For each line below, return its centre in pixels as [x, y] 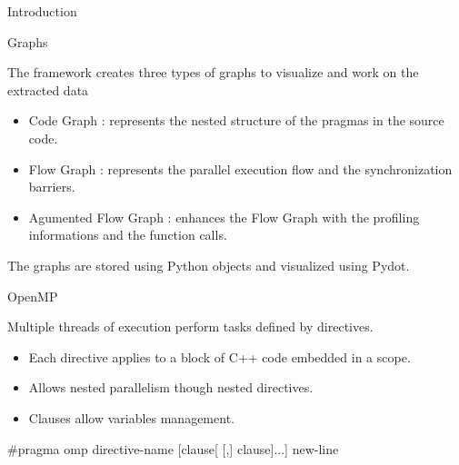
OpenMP [33, 296]
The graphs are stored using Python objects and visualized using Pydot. [209, 265]
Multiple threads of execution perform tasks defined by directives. [190, 326]
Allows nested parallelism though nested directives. [171, 387]
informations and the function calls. [128, 235]
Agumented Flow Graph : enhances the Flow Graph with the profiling [224, 217]
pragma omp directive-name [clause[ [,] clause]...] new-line [178, 448]
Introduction [42, 11]
